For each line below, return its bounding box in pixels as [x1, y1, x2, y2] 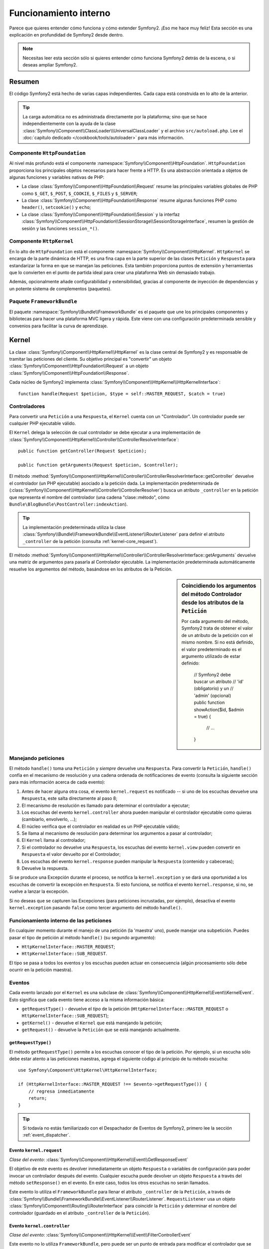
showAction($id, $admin [194, 706, 244, 712]
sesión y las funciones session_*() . [21, 225, 99, 231]
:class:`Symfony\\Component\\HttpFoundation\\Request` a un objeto [9, 363, 149, 369]
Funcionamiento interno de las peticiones [9, 917, 112, 924]
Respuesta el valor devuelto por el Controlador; [21, 851, 121, 857]
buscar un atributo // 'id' [194, 678, 244, 684]
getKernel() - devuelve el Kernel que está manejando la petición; [21, 1020, 163, 1026]
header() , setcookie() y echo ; [21, 204, 91, 210]
